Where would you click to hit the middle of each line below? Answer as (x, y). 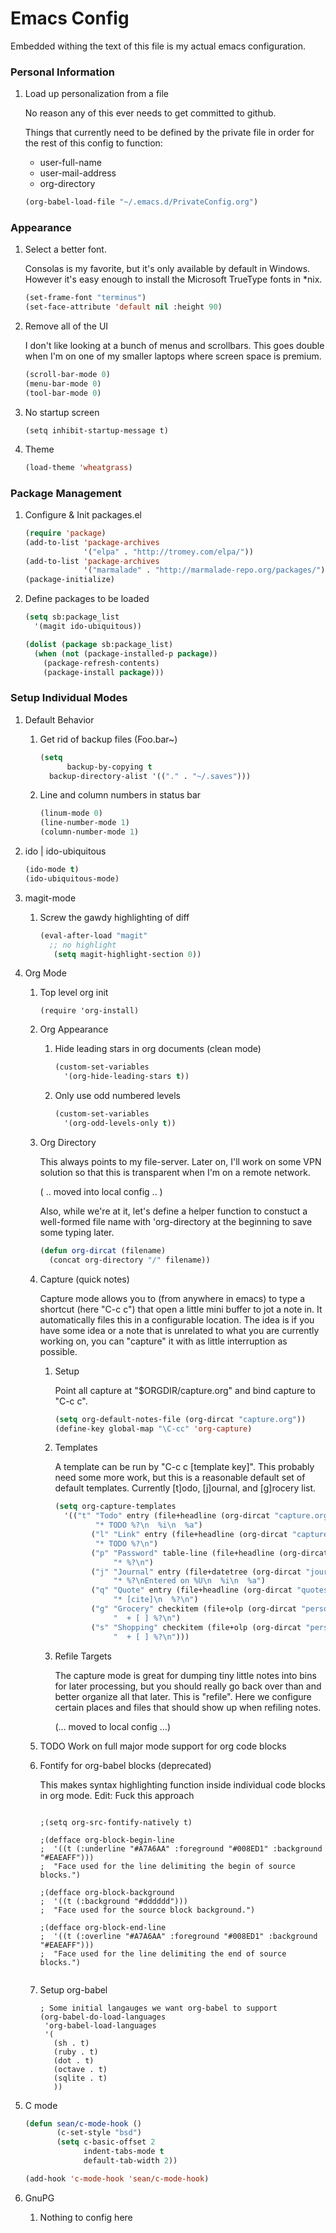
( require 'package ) (65, 533)
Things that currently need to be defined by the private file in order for (169, 133)
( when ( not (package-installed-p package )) (126, 653)
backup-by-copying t (109, 767)
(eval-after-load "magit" (93, 935)
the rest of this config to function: (93, 143)
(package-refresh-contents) (101, 663)
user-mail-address (78, 173)
